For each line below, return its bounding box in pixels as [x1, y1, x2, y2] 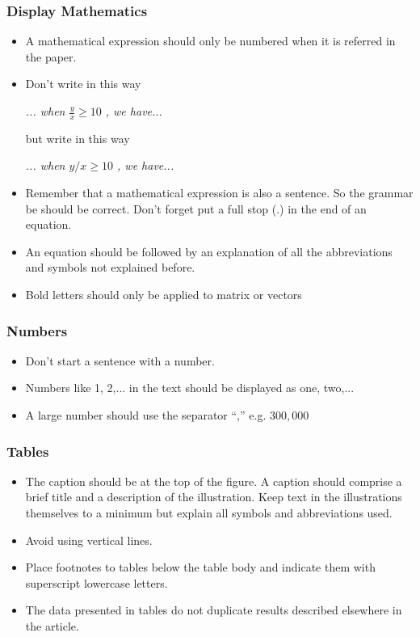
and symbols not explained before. [25, 259, 195, 276]
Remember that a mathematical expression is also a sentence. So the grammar [25, 184, 414, 201]
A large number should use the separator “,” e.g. [25, 406, 267, 423]
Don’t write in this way [25, 75, 141, 92]
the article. [25, 617, 79, 634]
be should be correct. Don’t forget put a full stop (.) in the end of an [25, 200, 367, 217]
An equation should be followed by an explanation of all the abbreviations [25, 243, 393, 259]
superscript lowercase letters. [25, 574, 168, 591]
